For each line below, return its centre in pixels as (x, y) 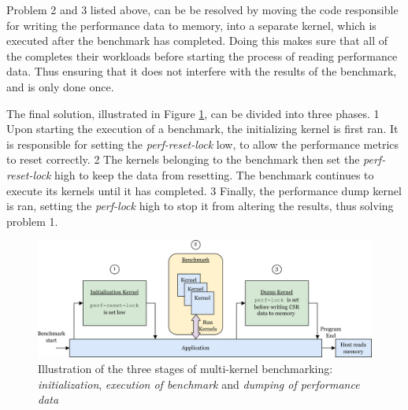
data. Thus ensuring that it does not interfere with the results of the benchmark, (202, 71)
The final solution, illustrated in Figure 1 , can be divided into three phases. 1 (193, 113)
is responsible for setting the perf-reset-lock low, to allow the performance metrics (203, 144)
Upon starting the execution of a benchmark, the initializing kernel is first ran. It (202, 129)
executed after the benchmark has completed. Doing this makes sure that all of (197, 41)
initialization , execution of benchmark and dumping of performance (199, 384)
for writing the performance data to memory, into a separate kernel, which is (191, 25)
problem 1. (32, 221)
